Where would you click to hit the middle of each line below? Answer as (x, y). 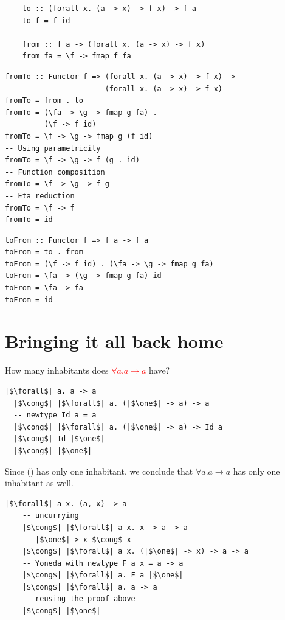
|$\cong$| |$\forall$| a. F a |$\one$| (103, 575)
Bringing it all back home (114, 341)
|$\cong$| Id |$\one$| (59, 439)
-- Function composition (55, 172)
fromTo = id (29, 220)
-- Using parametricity (53, 148)
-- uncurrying (50, 516)
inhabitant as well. (39, 483)
